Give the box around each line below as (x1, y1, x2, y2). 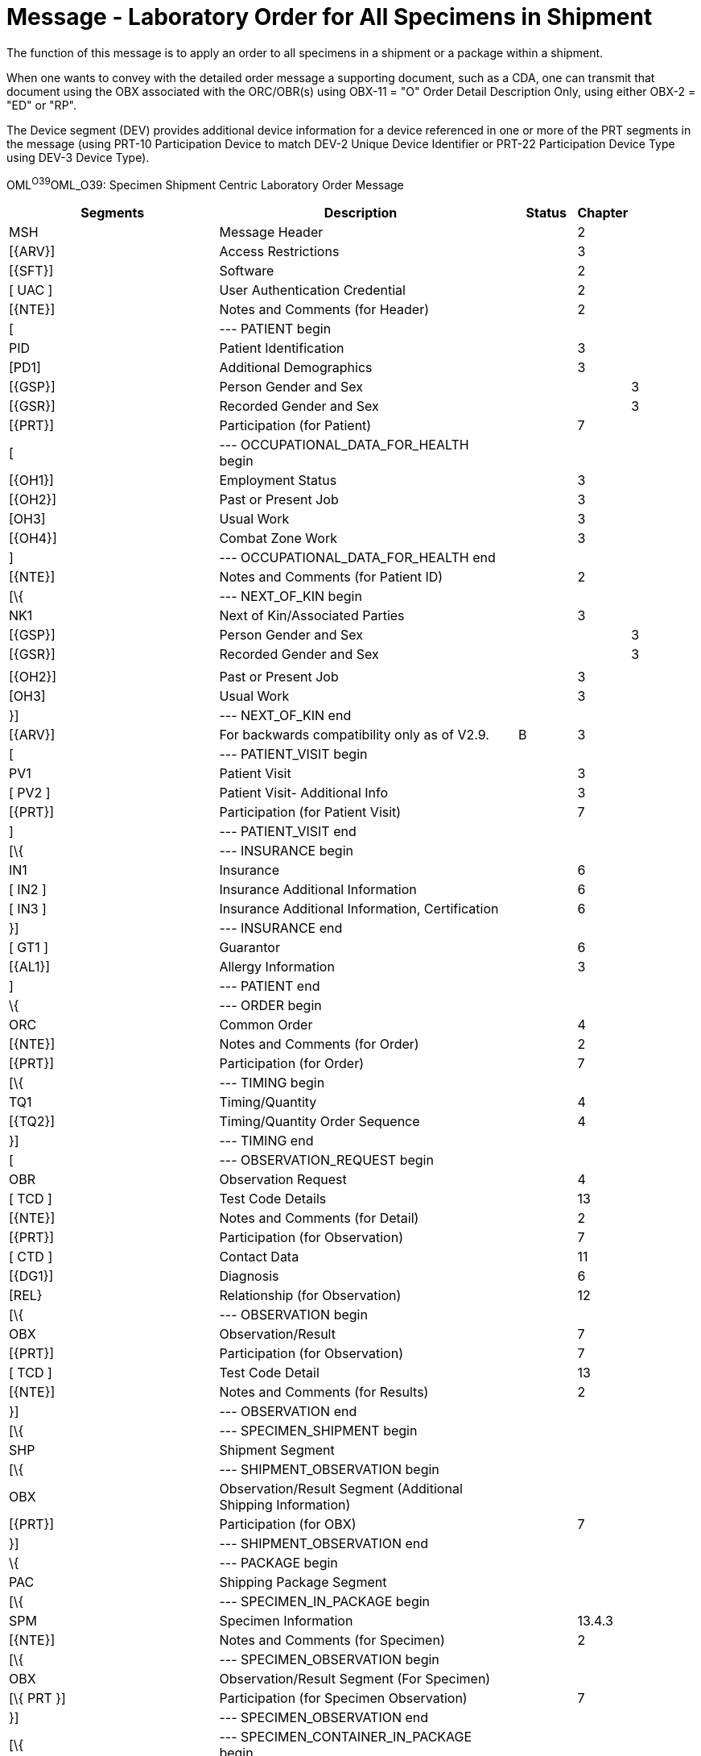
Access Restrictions (219, 243, 340, 260)
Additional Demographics (219, 359, 373, 376)
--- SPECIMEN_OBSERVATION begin (219, 1651, 439, 1668)
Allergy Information (219, 959, 335, 975)
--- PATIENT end (219, 978, 320, 995)
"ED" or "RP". (6, 97, 76, 112)
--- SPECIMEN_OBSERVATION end (219, 1709, 429, 1726)
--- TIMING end (219, 1133, 314, 1149)
